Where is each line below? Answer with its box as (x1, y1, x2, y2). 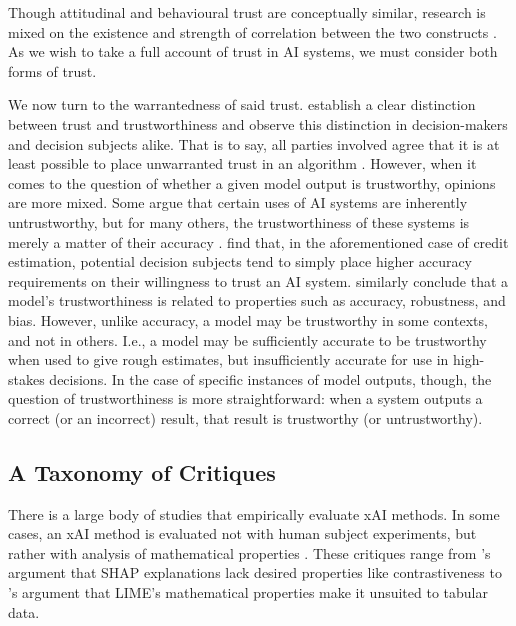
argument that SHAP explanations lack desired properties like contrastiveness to (8, 562, 502, 583)
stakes (8, 368, 45, 389)
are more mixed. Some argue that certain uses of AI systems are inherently (8, 192, 468, 213)
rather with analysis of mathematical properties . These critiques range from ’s (8, 542, 491, 563)
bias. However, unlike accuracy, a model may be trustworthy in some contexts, (8, 309, 488, 330)
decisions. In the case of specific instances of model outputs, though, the (49, 368, 492, 389)
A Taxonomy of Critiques (8, 456, 276, 487)
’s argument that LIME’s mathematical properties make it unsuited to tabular (8, 582, 488, 603)
